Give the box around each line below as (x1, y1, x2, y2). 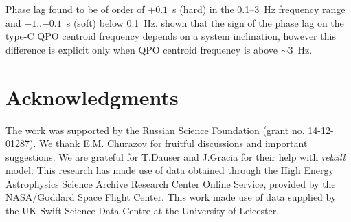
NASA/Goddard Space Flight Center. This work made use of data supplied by (5, 190, 337, 204)
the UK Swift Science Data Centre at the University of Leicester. (5, 203, 280, 218)
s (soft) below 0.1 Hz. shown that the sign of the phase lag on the (66, 15, 344, 30)
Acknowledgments (5, 82, 179, 111)
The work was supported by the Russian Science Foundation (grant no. (5, 122, 305, 137)
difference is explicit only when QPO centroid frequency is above (5, 42, 278, 56)
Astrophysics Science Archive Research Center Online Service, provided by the (5, 176, 336, 190)
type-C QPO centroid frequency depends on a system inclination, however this (5, 29, 336, 43)
